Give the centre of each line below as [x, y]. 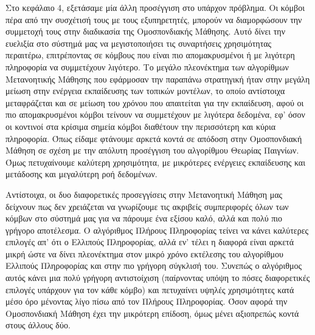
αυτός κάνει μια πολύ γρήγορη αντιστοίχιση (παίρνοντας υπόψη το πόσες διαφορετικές [158, 278]
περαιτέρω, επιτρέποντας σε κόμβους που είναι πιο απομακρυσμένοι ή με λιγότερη [150, 55]
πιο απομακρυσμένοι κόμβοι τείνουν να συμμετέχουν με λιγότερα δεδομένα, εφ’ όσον [155, 114]
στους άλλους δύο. [38, 325]
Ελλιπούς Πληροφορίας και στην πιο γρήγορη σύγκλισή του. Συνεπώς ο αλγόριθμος [154, 266]
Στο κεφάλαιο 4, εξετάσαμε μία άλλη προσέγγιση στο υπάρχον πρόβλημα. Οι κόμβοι [155, 7]
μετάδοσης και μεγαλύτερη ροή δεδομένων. [81, 174]
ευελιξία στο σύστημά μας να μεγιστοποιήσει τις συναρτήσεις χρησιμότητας [139, 43]
